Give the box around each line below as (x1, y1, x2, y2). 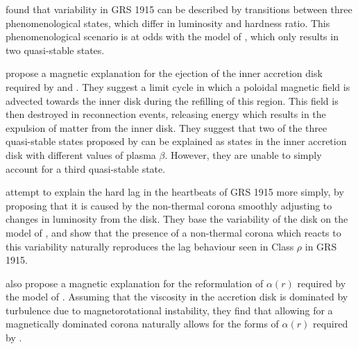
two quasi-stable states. (6, 42, 105, 57)
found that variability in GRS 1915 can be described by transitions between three (6, 2, 352, 16)
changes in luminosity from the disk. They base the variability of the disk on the (6, 212, 348, 226)
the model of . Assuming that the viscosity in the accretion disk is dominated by (6, 289, 348, 304)
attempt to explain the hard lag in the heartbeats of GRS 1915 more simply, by (6, 185, 344, 199)
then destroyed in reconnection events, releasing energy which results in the (6, 107, 326, 121)
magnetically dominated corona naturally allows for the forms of (6, 316, 279, 331)
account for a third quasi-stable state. (6, 161, 166, 176)
